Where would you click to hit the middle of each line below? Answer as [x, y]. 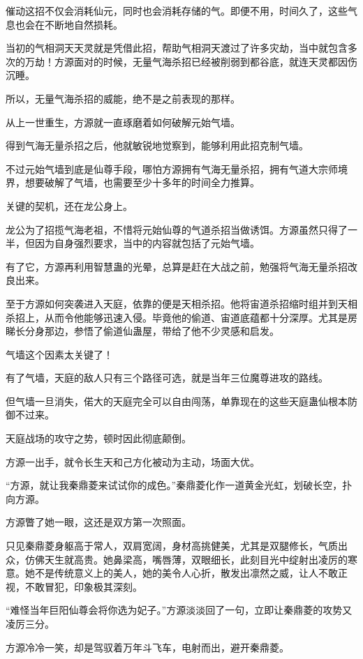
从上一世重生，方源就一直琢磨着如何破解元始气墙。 [123, 122]
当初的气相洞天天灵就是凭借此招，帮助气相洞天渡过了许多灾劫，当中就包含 [177, 48]
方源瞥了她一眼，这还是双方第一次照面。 [98, 522]
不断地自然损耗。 [83, 24]
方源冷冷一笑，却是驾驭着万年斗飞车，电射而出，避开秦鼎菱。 [147, 647]
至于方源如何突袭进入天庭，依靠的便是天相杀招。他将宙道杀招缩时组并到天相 [181, 303]
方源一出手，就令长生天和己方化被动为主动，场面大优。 [133, 461]
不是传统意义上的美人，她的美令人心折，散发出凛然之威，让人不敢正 [191, 573]
